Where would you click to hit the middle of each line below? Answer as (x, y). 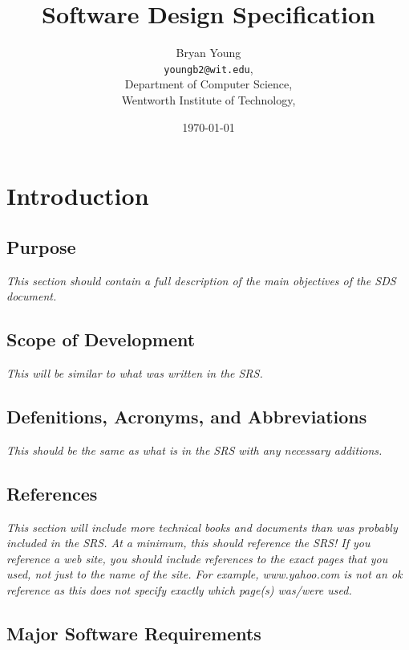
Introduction (78, 196)
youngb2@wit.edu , (209, 68)
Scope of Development (101, 339)
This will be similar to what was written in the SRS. (135, 372)
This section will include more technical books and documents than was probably (202, 527)
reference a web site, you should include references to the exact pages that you (197, 558)
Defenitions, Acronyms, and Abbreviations (187, 416)
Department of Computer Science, (209, 84)
